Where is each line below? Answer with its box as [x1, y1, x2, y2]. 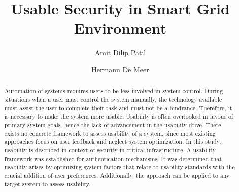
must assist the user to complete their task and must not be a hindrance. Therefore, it [4, 103, 232, 112]
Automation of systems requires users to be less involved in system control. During [4, 87, 223, 95]
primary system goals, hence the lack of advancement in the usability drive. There [4, 120, 221, 129]
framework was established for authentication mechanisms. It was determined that [4, 154, 222, 163]
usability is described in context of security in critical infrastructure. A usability [4, 145, 216, 154]
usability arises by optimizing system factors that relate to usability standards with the [4, 163, 235, 171]
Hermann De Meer [91, 64, 149, 74]
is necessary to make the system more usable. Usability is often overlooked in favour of [4, 112, 233, 121]
